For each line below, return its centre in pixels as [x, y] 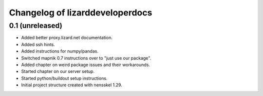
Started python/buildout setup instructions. [64, 78]
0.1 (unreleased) [36, 26]
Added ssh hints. [38, 44]
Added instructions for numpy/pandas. [60, 51]
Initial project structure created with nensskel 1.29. [72, 85]
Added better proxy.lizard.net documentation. [67, 38]
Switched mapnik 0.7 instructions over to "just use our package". [86, 58]
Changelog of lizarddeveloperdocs [81, 13]
